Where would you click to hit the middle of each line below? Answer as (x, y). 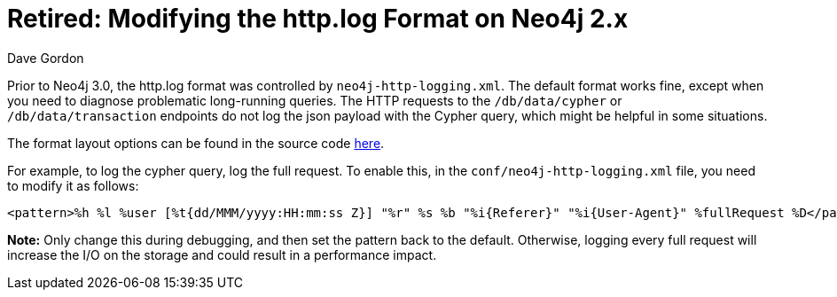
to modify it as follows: (73, 185)
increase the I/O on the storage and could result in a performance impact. (222, 254)
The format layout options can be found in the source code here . (196, 143)
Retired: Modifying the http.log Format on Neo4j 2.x (318, 19)
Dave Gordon (46, 58)
